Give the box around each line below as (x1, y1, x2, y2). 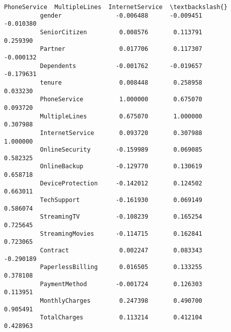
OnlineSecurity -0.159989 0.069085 (40, 146, 202, 154)
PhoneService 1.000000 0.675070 (40, 96, 202, 103)
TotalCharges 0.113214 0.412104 (40, 314, 202, 321)
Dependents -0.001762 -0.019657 (40, 62, 202, 70)
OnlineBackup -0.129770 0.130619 (40, 163, 202, 170)
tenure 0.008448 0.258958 (40, 79, 202, 86)
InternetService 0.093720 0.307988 (40, 129, 202, 137)
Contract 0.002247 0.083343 (40, 247, 202, 254)
